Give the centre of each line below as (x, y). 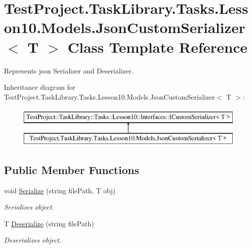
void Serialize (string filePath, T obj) (60, 190)
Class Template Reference (158, 47)
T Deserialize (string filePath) (49, 223)
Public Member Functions (72, 169)
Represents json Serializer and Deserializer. (69, 70)
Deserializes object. (33, 240)
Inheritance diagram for (40, 87)
